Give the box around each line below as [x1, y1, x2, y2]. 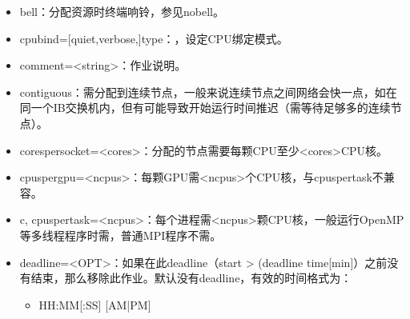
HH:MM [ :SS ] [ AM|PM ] [38, 296, 151, 313]
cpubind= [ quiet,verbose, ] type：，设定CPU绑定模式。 [19, 30, 288, 46]
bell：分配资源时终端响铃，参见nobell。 [19, 3, 224, 19]
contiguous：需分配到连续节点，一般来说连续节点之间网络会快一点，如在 [19, 83, 397, 100]
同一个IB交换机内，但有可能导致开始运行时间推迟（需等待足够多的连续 [19, 99, 391, 116]
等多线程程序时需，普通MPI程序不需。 [19, 226, 222, 243]
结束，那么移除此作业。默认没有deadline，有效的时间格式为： [30, 269, 352, 286]
